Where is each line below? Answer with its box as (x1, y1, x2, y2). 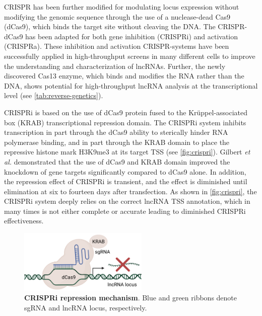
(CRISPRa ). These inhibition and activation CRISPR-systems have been (4, 41, 229, 51)
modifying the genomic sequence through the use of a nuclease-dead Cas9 (4, 11, 231, 22)
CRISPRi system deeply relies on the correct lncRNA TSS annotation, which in (4, 196, 250, 206)
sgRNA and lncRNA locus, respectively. (24, 302, 147, 312)
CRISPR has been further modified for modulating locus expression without (4, 2, 239, 12)
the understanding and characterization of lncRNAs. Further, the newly (4, 60, 226, 71)
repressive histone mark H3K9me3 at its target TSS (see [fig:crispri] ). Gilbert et (4, 146, 250, 157)
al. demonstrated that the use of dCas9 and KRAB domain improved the (4, 156, 230, 167)
